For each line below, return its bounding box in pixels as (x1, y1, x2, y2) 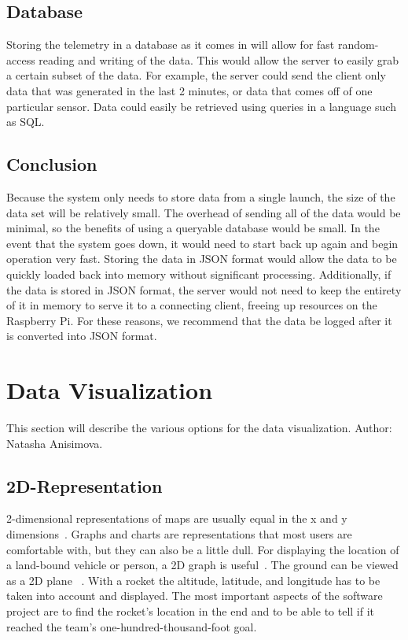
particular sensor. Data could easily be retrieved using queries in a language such (6, 98, 396, 114)
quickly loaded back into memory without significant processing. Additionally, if (6, 265, 391, 282)
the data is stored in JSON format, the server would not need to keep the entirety (6, 281, 402, 298)
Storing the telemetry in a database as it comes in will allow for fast (6, 36, 335, 53)
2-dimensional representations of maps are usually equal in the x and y (6, 510, 347, 527)
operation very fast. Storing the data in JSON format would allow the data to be (6, 250, 397, 267)
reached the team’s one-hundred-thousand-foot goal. (6, 618, 257, 634)
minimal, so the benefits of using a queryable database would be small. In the (6, 220, 380, 236)
